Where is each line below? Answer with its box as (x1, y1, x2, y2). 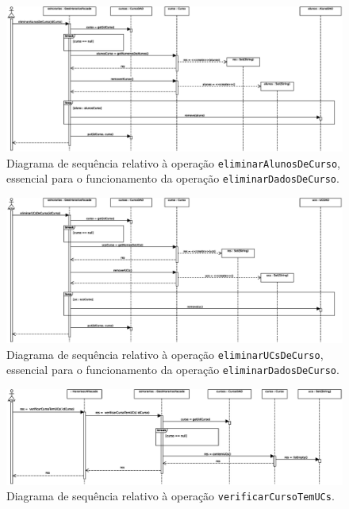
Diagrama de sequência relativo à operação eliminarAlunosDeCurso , (6, 154, 341, 171)
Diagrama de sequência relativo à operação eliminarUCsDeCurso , (6, 345, 324, 362)
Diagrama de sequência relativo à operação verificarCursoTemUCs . (6, 488, 335, 504)
